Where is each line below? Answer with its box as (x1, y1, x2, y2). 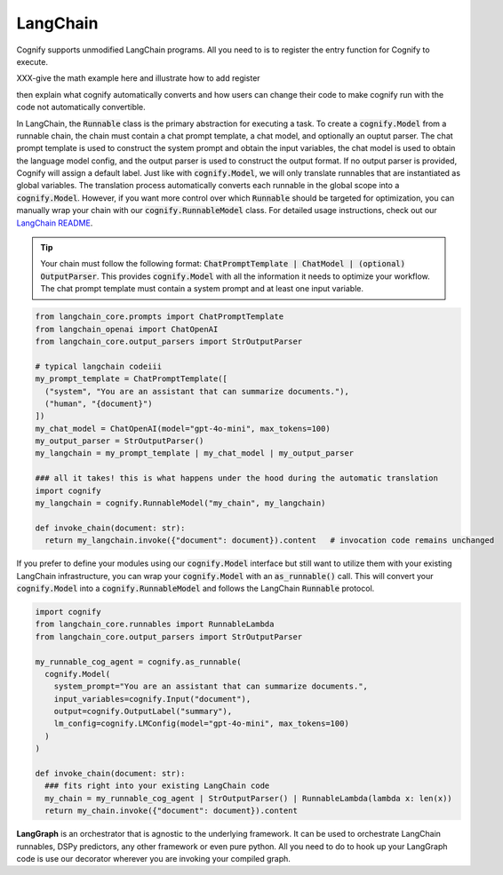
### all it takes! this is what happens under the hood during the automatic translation (35, 473, 439, 483)
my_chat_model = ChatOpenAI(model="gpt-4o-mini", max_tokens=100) (35, 423, 331, 434)
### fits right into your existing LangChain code (44, 781, 270, 791)
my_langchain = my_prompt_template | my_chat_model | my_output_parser (35, 449, 355, 458)
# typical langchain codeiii (35, 361, 163, 371)
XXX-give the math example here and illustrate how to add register (16, 73, 261, 84)
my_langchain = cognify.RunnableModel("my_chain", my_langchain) (35, 498, 326, 508)
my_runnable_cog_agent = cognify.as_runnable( (35, 656, 242, 666)
